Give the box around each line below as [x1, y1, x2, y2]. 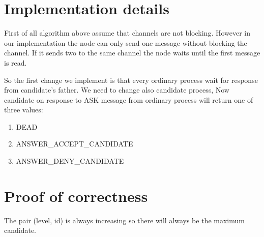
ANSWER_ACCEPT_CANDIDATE [16, 138, 133, 149]
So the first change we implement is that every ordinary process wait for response [4, 74, 258, 85]
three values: [4, 104, 43, 115]
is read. [4, 57, 27, 68]
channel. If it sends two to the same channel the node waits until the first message [4, 47, 260, 58]
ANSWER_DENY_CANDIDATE [16, 156, 124, 166]
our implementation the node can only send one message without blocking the [4, 37, 247, 48]
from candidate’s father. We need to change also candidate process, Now [4, 84, 229, 95]
